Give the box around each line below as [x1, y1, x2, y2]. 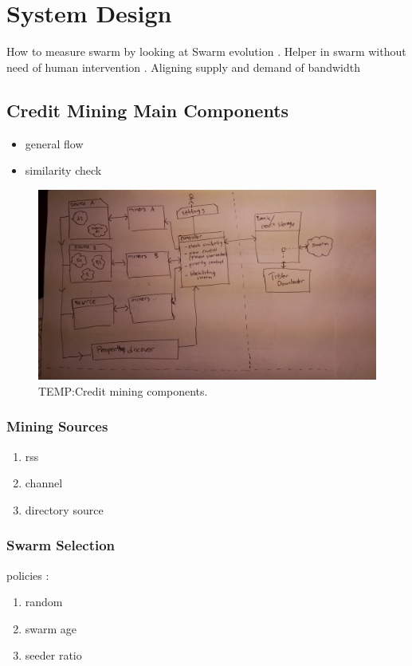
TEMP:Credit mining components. [38, 382, 208, 399]
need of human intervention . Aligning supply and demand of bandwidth [6, 58, 360, 75]
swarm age [25, 620, 77, 636]
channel [25, 475, 63, 491]
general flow [25, 135, 84, 152]
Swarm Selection [6, 535, 116, 555]
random [25, 593, 63, 610]
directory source [25, 501, 104, 518]
